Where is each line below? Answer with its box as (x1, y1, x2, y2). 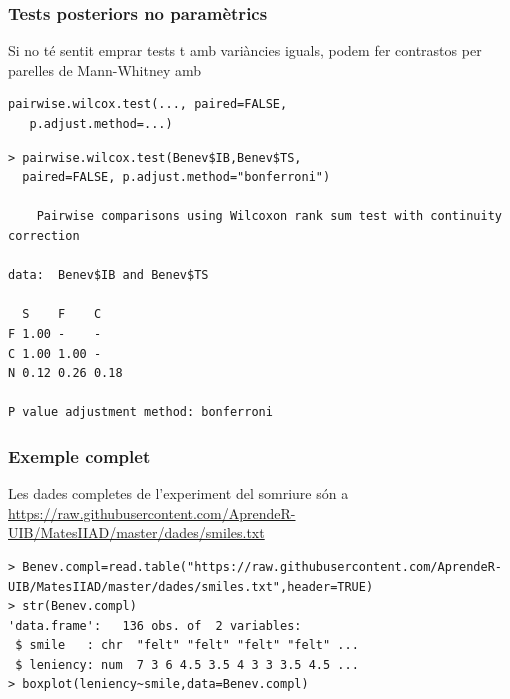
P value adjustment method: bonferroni (8, 405, 273, 420)
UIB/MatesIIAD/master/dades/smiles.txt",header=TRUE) (8, 579, 374, 594)
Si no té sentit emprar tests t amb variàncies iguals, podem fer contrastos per (8, 40, 482, 61)
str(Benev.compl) (22, 599, 137, 614)
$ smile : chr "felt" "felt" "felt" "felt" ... (15, 638, 359, 653)
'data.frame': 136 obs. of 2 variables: (8, 618, 302, 633)
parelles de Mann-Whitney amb (8, 59, 202, 80)
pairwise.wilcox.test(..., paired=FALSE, (8, 97, 288, 112)
